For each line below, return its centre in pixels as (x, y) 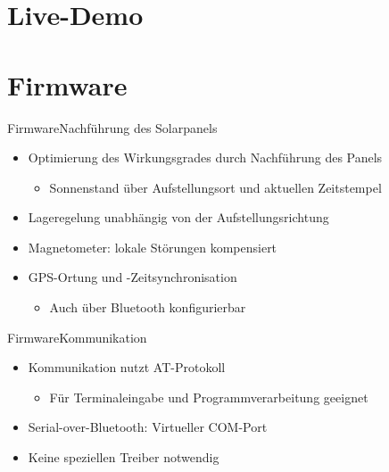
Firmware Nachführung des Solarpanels (112, 127)
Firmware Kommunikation (77, 337)
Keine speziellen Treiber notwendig (124, 457)
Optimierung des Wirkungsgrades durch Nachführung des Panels (205, 157)
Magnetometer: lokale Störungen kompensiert (153, 247)
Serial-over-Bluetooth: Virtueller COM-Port (148, 427)
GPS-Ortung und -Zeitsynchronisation (132, 277)
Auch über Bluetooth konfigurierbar (148, 307)
